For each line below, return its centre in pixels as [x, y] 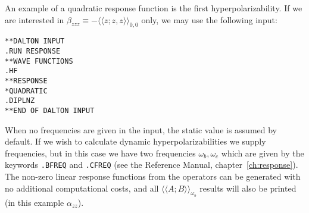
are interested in [35, 19]
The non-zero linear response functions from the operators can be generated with [153, 176]
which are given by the [263, 153]
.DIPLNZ [20, 101]
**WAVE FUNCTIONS [39, 61]
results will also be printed [248, 188]
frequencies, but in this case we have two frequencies [100, 153]
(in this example [35, 202]
